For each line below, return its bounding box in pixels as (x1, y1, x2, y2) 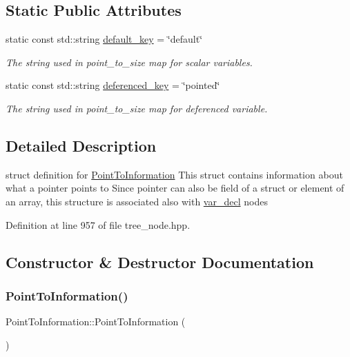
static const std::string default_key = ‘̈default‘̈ (6, 32, 203, 46)
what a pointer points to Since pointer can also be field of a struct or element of (6, 181, 344, 195)
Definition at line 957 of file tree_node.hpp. (6, 217, 191, 232)
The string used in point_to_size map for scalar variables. (6, 54, 253, 69)
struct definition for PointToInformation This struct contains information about (6, 167, 343, 181)
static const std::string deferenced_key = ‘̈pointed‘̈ (6, 78, 220, 92)
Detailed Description (6, 134, 157, 156)
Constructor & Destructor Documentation (6, 251, 314, 272)
